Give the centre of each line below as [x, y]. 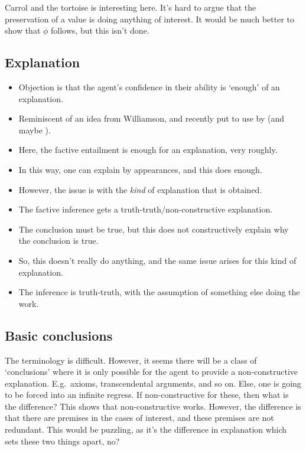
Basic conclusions [59, 335]
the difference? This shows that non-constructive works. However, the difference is [153, 406]
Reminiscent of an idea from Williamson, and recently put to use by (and [152, 118]
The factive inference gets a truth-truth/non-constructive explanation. [146, 209]
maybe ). [35, 130]
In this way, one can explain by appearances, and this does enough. [140, 169]
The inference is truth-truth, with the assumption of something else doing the [159, 292]
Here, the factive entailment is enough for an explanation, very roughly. [148, 150]
